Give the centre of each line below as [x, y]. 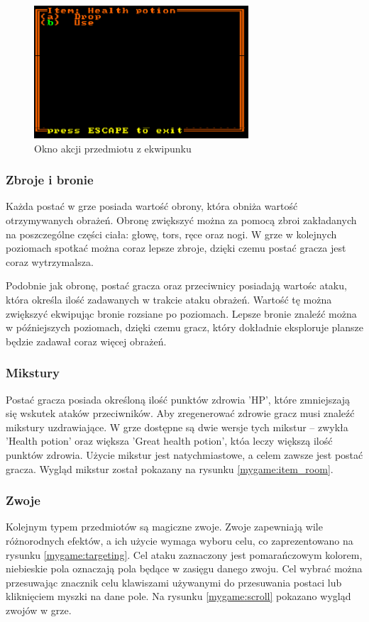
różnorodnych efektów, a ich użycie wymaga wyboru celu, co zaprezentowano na [180, 540]
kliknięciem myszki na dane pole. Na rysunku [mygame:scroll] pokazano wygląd [178, 596]
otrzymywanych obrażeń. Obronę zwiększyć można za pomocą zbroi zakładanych [181, 220]
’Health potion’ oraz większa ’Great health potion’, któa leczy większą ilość [169, 441]
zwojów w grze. [39, 610]
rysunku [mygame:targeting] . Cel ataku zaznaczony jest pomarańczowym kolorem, [184, 554]
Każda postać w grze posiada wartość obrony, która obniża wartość [152, 206]
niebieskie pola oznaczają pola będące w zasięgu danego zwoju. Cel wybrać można [184, 568]
